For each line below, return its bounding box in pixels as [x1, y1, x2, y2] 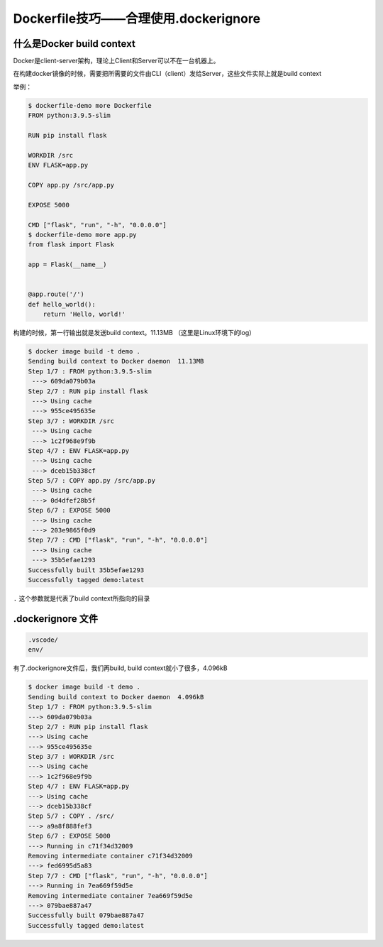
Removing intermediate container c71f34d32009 [28, 852, 193, 860]
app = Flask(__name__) [28, 261, 107, 269]
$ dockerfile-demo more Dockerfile [28, 102, 152, 109]
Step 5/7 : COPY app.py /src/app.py [28, 476, 156, 485]
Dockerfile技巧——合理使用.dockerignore [13, 11, 261, 26]
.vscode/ [28, 635, 59, 644]
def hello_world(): [28, 300, 96, 308]
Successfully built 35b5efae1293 [28, 566, 145, 574]
